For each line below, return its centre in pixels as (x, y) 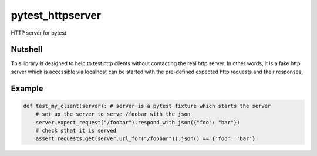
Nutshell (27, 50)
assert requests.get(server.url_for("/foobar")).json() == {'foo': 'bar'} (145, 139)
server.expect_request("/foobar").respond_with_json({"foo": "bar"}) (138, 122)
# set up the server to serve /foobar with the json (113, 114)
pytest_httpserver (56, 15)
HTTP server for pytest (39, 33)
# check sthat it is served (76, 131)
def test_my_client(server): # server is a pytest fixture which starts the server (147, 106)
